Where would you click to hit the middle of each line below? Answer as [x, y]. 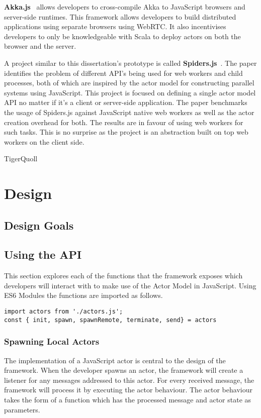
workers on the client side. [44, 141]
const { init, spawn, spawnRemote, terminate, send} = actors [110, 320]
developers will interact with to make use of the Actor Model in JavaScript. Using [130, 285]
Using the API [43, 254]
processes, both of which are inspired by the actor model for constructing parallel [129, 83]
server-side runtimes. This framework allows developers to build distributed [120, 16]
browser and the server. [40, 46]
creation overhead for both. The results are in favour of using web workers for [124, 122]
